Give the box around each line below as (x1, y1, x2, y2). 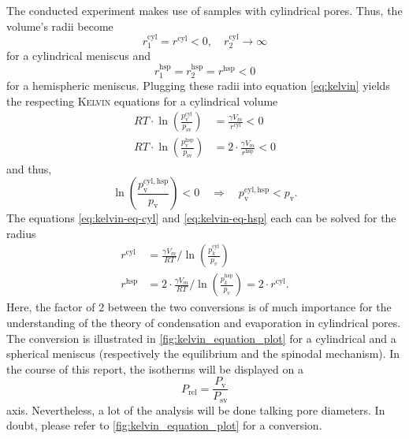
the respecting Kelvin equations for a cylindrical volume (6, 92, 278, 109)
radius (6, 225, 36, 241)
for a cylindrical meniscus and (6, 47, 151, 64)
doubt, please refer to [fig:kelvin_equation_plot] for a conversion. (6, 417, 322, 433)
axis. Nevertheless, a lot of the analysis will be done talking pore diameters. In (6, 401, 385, 418)
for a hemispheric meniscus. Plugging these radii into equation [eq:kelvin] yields (6, 77, 390, 94)
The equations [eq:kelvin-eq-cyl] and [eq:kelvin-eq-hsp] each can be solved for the (6, 210, 396, 226)
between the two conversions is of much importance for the (107, 299, 392, 315)
